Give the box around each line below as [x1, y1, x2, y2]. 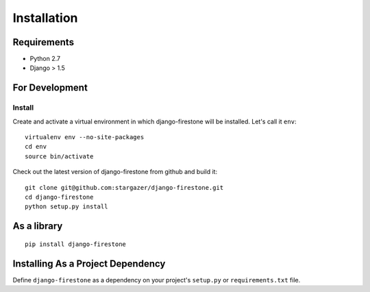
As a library [12, 220, 63, 232]
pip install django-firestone [25, 240, 127, 248]
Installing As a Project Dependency [12, 258, 166, 269]
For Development [12, 82, 88, 94]
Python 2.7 [29, 55, 61, 63]
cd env [25, 143, 47, 151]
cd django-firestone [25, 193, 94, 201]
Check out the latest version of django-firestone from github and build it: [12, 168, 218, 176]
